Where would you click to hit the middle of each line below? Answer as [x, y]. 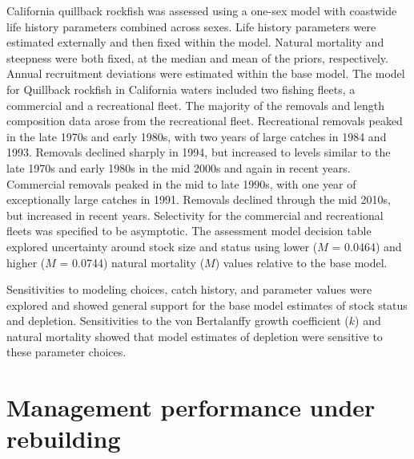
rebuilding [64, 439]
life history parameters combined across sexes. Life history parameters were [191, 26]
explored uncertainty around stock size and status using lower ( [162, 246]
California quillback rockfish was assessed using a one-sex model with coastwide [202, 10]
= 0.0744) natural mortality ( [132, 262]
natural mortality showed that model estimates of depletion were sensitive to [195, 336]
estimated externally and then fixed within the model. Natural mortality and [195, 42]
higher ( [26, 262]
